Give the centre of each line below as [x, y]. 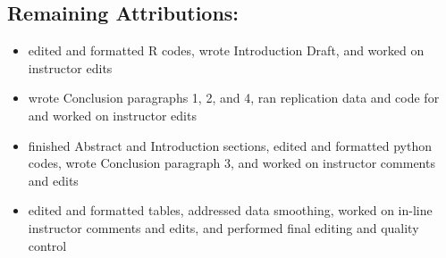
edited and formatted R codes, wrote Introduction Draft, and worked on [226, 50]
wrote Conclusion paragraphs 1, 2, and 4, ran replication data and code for [234, 98]
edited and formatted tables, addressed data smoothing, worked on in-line [230, 210]
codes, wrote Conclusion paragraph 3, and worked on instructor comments [231, 163]
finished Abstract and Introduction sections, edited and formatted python [230, 145]
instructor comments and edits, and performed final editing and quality [223, 227]
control [47, 245]
